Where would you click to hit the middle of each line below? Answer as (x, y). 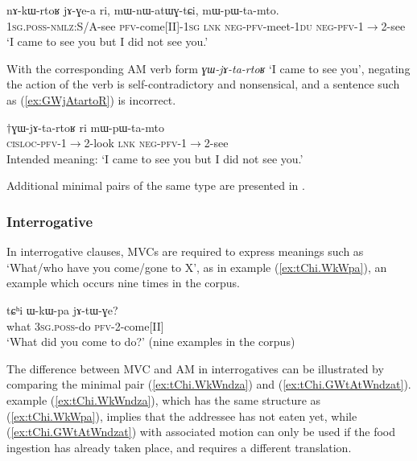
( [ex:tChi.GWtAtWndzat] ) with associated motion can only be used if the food (201, 432)
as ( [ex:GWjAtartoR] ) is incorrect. (91, 99)
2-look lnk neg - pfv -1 (136, 143)
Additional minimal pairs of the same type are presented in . (156, 185)
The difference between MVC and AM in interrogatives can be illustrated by (195, 368)
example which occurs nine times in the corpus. (124, 283)
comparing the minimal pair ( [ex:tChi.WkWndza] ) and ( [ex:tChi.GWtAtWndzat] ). (209, 384)
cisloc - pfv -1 (37, 143)
